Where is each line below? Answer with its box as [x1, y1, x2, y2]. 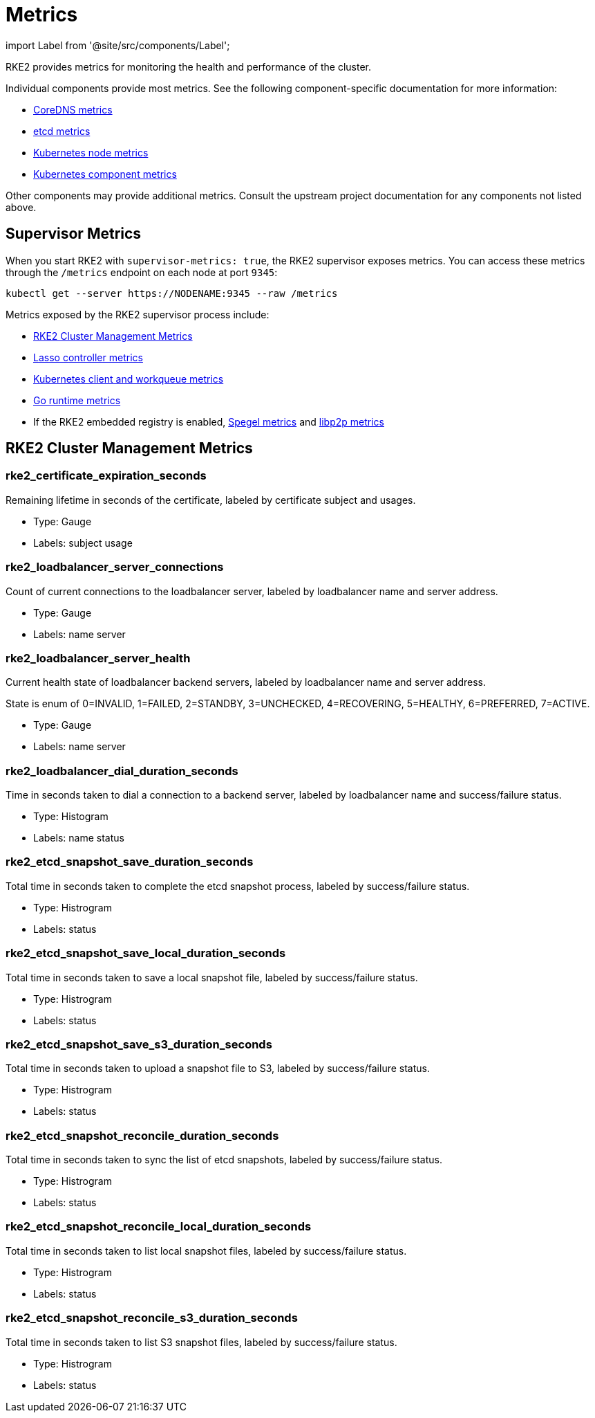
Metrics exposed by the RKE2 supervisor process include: [6, 308, 270, 320]
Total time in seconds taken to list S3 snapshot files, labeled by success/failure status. [6, 1336, 397, 1348]
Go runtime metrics [33, 394, 121, 406]
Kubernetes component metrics [33, 167, 177, 180]
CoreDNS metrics [33, 103, 113, 116]
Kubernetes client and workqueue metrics [33, 372, 224, 385]
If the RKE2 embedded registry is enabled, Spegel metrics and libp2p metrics [33, 415, 384, 428]
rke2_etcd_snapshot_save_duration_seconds [6, 855, 254, 869]
